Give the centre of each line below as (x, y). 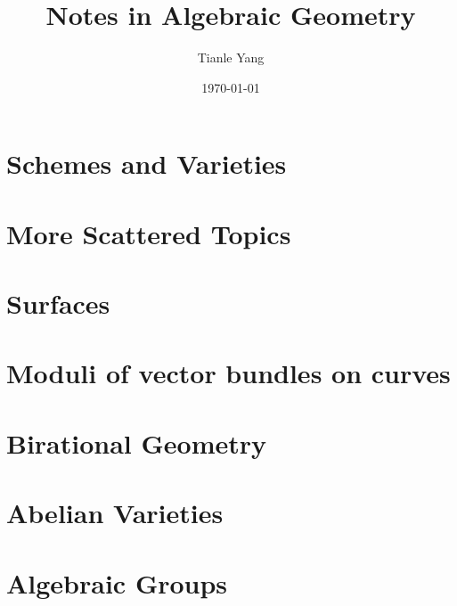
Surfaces (58, 303)
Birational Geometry (137, 442)
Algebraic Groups (117, 582)
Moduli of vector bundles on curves (228, 373)
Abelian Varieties (115, 513)
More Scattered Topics (149, 233)
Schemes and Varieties (147, 164)
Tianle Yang (231, 57)
